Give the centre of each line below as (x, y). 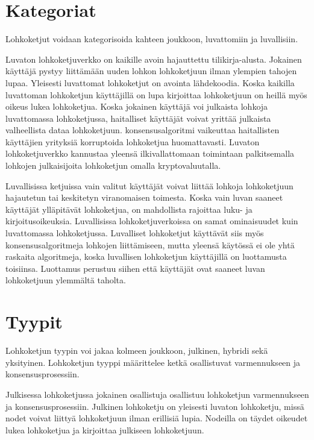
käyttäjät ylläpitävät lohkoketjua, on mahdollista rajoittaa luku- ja (129, 209)
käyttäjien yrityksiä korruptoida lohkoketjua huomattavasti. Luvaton (133, 141)
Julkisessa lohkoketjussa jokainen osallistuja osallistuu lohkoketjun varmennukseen (157, 394)
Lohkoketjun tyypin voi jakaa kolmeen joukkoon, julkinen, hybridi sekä (137, 350)
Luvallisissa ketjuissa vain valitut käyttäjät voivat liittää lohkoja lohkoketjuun (149, 185)
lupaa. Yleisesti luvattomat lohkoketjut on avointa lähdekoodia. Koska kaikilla (150, 82)
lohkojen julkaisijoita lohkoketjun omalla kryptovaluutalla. (113, 165)
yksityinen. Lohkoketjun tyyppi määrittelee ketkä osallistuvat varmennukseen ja (153, 362)
